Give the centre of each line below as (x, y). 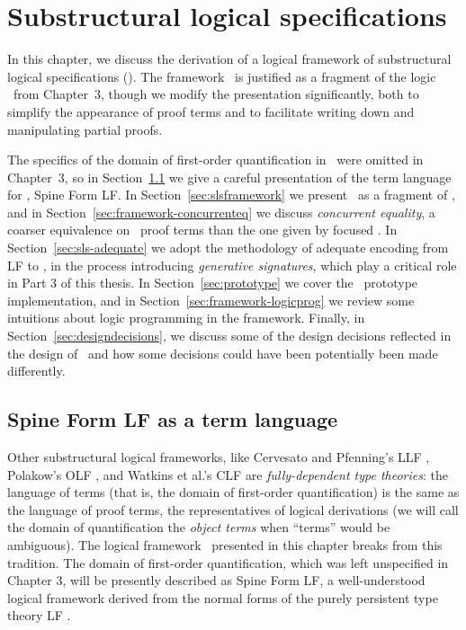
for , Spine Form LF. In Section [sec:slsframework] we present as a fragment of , (231, 195)
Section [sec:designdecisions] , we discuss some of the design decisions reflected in (229, 336)
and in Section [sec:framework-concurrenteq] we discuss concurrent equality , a (221, 212)
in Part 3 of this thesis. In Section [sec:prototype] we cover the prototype (213, 283)
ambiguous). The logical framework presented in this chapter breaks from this (225, 544)
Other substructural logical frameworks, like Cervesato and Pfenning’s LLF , (219, 457)
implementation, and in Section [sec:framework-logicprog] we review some (211, 300)
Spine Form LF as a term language (173, 419)
